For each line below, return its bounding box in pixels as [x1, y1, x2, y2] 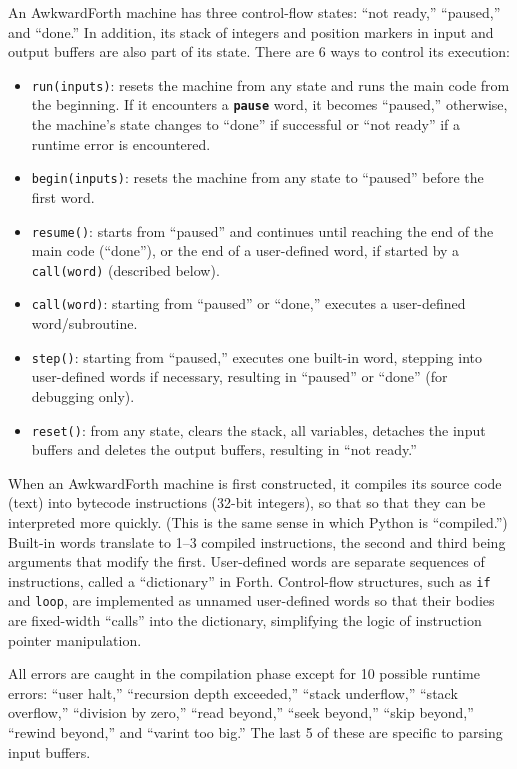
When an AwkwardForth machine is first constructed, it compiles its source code [8, 472, 502, 493]
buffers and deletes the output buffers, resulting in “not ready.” [31, 439, 417, 460]
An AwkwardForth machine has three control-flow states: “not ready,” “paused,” [8, 2, 501, 22]
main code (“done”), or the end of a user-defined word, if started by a [31, 240, 460, 261]
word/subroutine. [31, 313, 138, 334]
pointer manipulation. [8, 629, 142, 650]
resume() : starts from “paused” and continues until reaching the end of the [31, 220, 494, 241]
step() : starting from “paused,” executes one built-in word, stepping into [31, 346, 482, 367]
